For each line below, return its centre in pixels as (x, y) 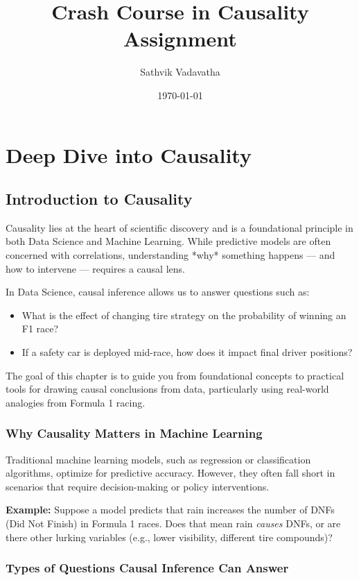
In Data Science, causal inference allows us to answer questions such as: (158, 292)
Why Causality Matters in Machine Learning (134, 433)
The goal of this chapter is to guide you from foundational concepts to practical (175, 375)
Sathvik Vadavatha (180, 72)
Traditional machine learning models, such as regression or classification (158, 459)
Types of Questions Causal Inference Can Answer (147, 568)
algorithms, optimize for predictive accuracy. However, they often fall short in (170, 473)
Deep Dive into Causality (129, 154)
